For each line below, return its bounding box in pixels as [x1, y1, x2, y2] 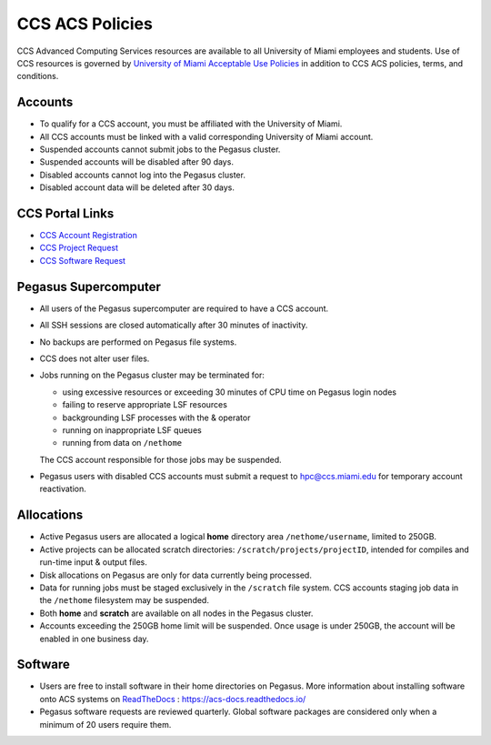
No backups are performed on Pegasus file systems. [39, 337, 237, 347]
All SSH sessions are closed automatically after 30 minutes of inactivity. [39, 319, 308, 331]
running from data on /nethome [62, 438, 183, 448]
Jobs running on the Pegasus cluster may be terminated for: [39, 369, 266, 381]
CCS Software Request [39, 255, 126, 266]
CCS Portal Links [16, 206, 115, 221]
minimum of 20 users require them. [39, 719, 172, 730]
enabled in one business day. [39, 633, 149, 644]
